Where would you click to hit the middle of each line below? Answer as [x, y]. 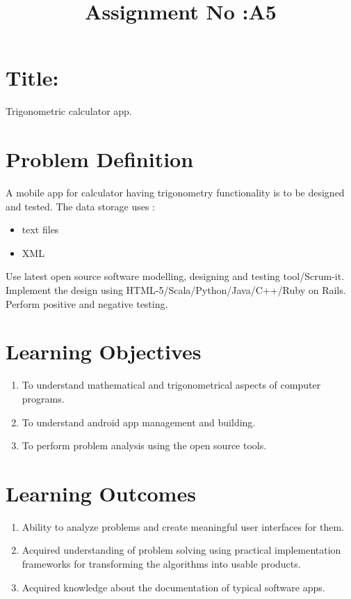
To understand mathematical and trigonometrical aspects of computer [171, 385]
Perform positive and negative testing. [87, 303]
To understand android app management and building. [139, 422]
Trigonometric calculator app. [69, 111]
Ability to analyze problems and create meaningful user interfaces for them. [183, 526]
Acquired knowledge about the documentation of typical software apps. [173, 587]
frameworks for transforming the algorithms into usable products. [161, 563]
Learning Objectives [104, 351]
